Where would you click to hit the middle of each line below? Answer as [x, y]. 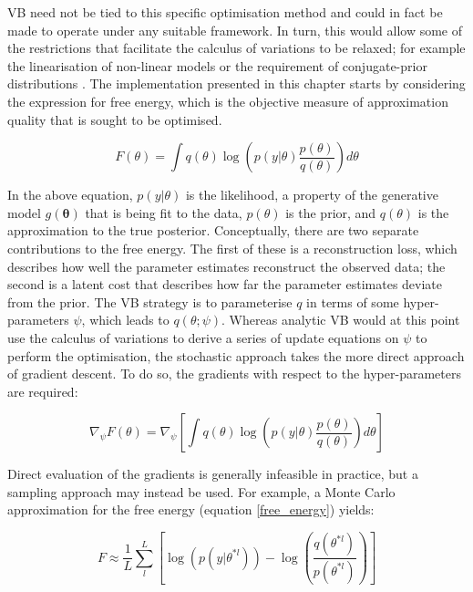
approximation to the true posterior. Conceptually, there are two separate [213, 230]
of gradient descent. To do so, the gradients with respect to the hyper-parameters [234, 374]
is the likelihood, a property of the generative [312, 195]
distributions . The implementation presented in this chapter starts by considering [236, 83]
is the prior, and [331, 212]
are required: [43, 391]
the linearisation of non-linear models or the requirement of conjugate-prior [217, 65]
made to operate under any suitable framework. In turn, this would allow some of [235, 30]
